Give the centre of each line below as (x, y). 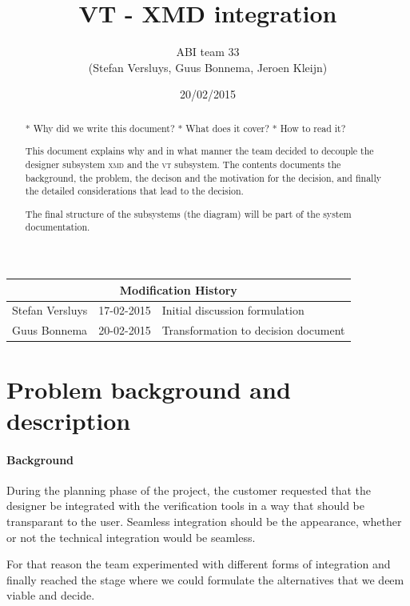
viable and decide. (51, 595)
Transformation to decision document (253, 330)
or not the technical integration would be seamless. (131, 537)
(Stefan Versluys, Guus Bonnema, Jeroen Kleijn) (208, 67)
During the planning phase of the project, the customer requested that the (189, 490)
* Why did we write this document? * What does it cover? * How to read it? (185, 128)
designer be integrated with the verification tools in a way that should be (185, 506)
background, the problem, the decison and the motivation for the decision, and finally (203, 177)
